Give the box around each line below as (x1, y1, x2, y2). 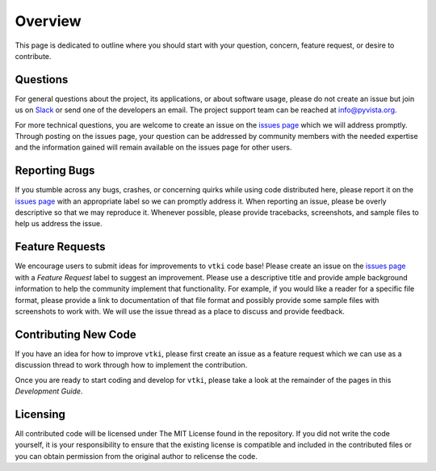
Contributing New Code (15, 327, 136, 341)
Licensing (15, 407, 66, 421)
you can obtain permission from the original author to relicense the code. (15, 451, 258, 460)
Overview (15, 12, 82, 30)
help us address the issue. (15, 219, 103, 229)
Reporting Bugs (15, 164, 95, 178)
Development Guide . (15, 386, 83, 396)
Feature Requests (15, 240, 106, 254)
